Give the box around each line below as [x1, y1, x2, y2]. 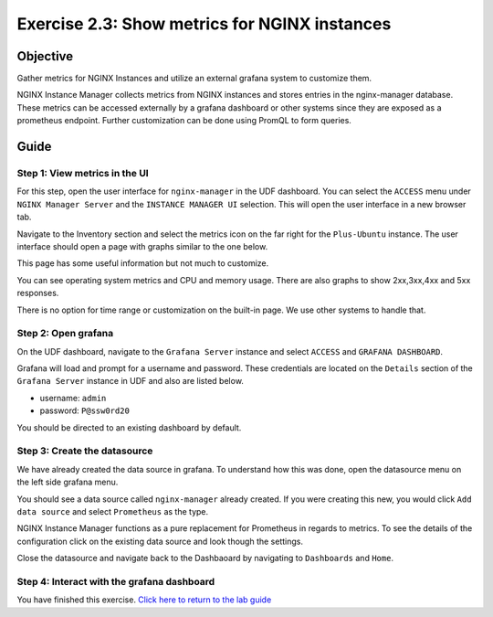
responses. [16, 288, 59, 299]
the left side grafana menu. [16, 476, 119, 488]
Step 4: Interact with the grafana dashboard [16, 575, 215, 588]
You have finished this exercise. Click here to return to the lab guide [16, 594, 272, 605]
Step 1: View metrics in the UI [16, 167, 150, 180]
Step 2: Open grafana [16, 327, 114, 340]
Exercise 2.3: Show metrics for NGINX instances [16, 14, 392, 34]
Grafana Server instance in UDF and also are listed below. [16, 376, 244, 387]
